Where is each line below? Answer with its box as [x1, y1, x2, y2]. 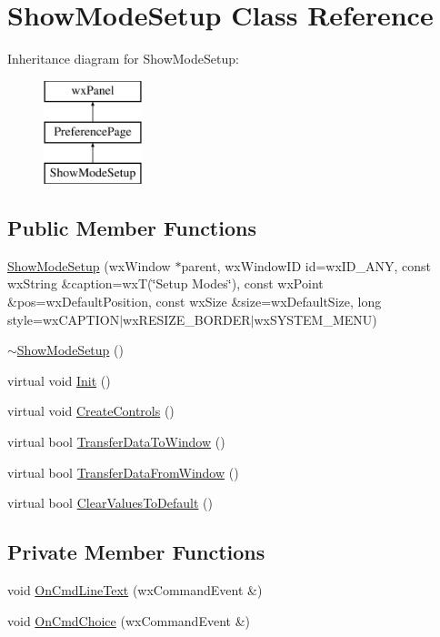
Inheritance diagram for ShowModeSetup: [7, 49, 239, 68]
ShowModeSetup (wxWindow [7, 256, 171, 275]
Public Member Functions [7, 214, 256, 242]
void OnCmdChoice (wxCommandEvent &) [7, 611, 250, 630]
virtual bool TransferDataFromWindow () [7, 462, 239, 481]
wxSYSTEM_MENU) [254, 309, 377, 329]
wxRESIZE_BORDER [123, 309, 251, 329]
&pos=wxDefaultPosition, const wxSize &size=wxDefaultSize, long [7, 292, 382, 311]
